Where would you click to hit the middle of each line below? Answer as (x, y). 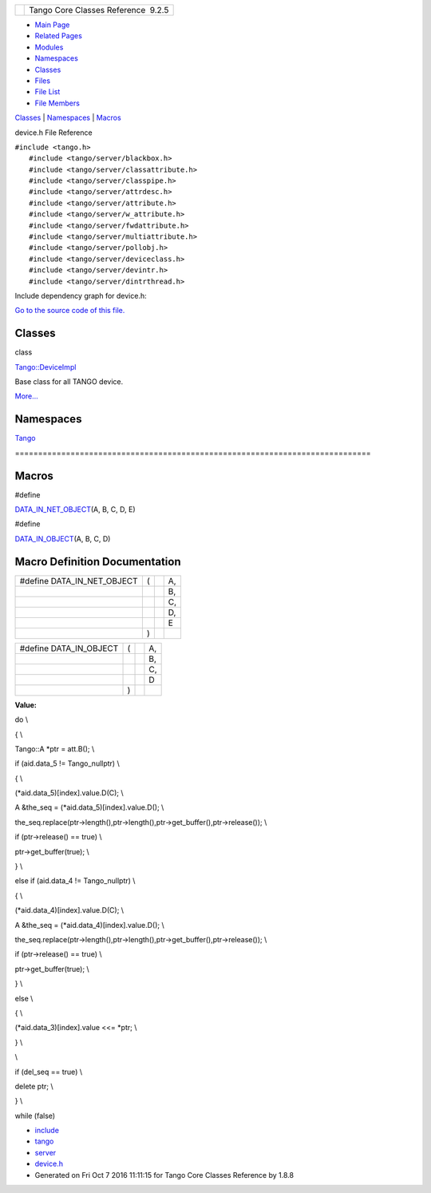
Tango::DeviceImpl (45, 367)
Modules (49, 47)
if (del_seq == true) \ (49, 1072)
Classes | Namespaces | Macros (68, 118)
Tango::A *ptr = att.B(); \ (55, 749)
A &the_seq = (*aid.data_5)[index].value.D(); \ (89, 807)
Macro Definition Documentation (98, 562)
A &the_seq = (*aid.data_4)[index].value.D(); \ (89, 925)
